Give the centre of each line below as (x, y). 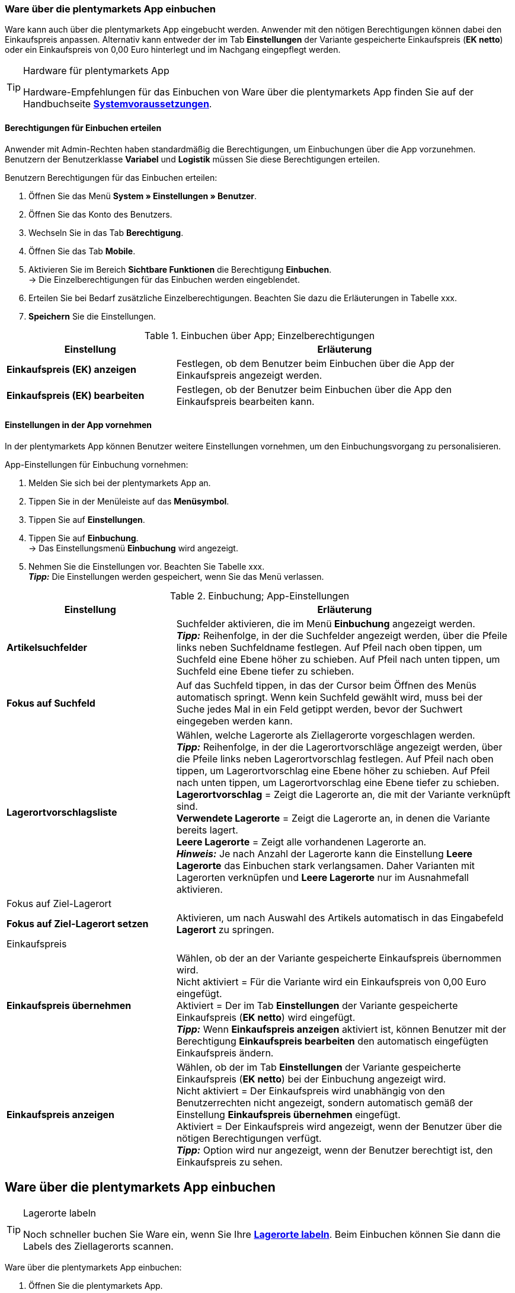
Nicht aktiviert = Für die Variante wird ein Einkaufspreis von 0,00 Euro (331, 981)
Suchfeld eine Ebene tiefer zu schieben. (265, 671)
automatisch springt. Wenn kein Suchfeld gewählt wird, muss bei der (330, 697)
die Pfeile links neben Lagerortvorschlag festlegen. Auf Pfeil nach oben (335, 759)
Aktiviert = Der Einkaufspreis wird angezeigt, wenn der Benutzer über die (339, 1126)
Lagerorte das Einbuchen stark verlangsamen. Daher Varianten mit (326, 865)
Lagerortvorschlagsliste (62, 812)
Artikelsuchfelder (47, 647)
